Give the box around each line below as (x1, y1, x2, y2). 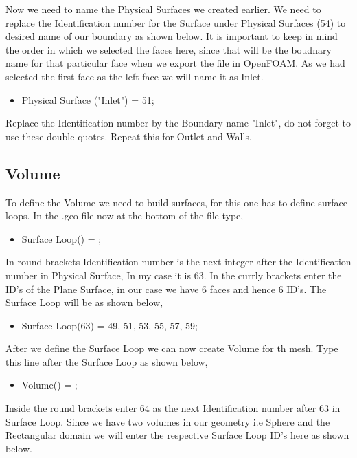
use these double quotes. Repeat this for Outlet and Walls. (5, 129, 252, 143)
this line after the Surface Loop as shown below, (5, 354, 208, 369)
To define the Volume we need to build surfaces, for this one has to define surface (5, 195, 347, 209)
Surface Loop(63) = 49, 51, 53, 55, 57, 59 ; (21, 318, 198, 332)
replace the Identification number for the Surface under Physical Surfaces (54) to (5, 15, 346, 30)
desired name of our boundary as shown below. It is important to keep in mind (5, 29, 338, 43)
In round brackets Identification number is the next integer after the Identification (5, 254, 352, 269)
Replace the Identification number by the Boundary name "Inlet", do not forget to (5, 116, 351, 130)
